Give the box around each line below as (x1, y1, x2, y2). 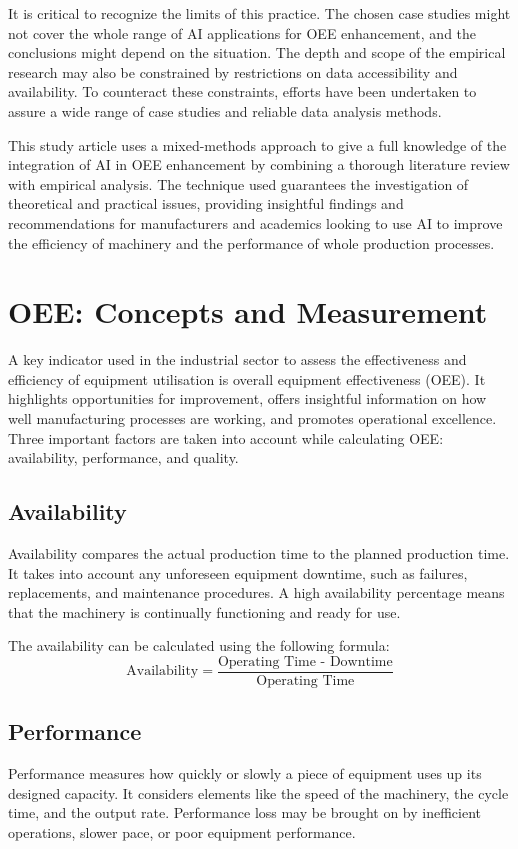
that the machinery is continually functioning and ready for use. (8, 601, 401, 622)
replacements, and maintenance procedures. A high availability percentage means (8, 582, 505, 603)
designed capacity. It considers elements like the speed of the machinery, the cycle (8, 782, 509, 803)
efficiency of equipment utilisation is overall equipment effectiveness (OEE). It (8, 368, 486, 389)
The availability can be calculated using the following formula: (8, 635, 390, 656)
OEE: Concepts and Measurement (8, 291, 488, 332)
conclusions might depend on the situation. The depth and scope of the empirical (8, 42, 506, 63)
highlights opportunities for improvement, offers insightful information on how (8, 388, 487, 409)
